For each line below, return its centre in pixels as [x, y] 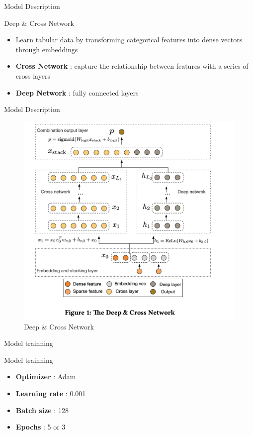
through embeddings [47, 49]
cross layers [33, 75]
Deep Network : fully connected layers [77, 92]
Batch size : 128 [42, 410]
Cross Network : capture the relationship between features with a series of [132, 66]
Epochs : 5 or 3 [41, 427]
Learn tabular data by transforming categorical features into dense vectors [129, 40]
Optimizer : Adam [46, 377]
